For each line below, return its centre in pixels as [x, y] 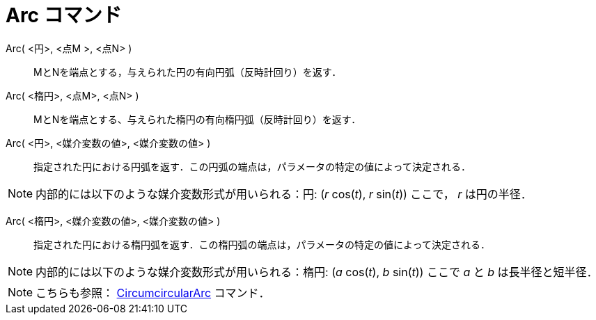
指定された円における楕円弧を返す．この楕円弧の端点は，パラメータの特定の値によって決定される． [262, 244]
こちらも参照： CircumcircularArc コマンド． [153, 293]
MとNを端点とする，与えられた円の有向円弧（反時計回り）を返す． [188, 72]
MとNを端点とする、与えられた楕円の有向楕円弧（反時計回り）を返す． [197, 119]
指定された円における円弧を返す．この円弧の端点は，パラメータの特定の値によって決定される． [252, 166]
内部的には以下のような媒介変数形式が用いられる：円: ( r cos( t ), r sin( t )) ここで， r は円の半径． [284, 194]
